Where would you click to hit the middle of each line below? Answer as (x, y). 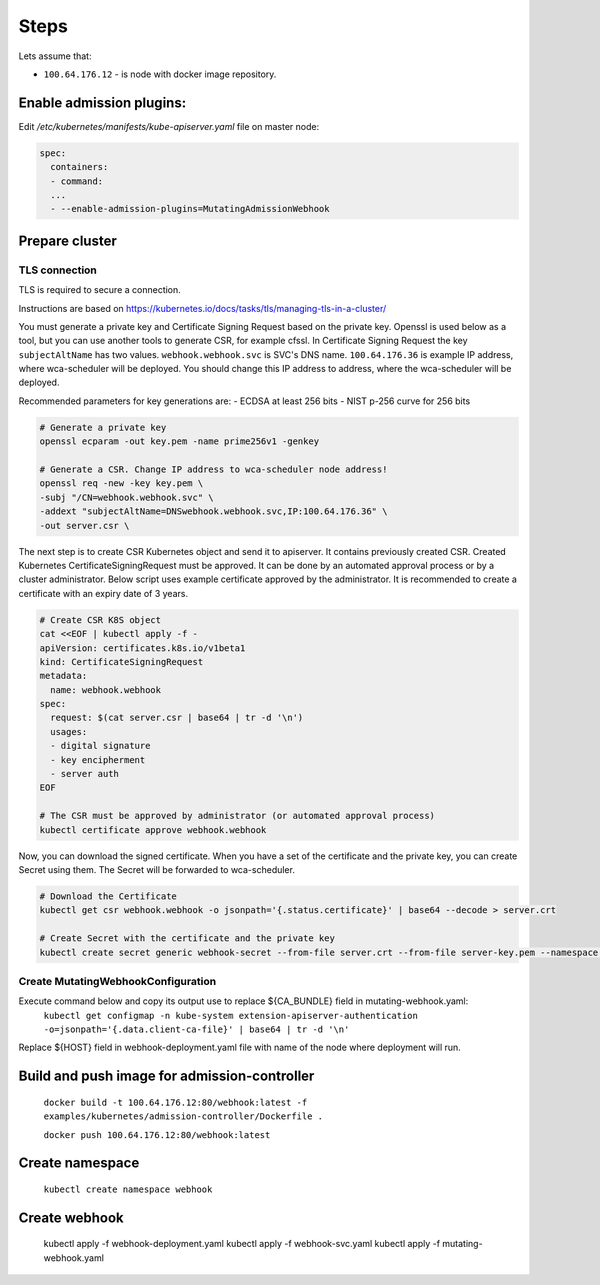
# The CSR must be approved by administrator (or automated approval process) (237, 816)
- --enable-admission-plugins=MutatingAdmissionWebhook (190, 209)
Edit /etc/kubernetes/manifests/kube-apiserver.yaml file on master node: (169, 126)
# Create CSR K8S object (100, 619)
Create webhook (71, 1217)
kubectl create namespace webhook (128, 1189)
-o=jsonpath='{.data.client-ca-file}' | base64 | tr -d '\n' (196, 1029)
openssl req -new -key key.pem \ (121, 483)
